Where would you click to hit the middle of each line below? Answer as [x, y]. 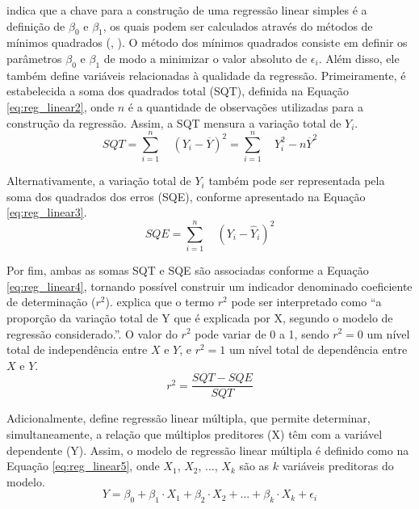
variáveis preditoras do [338, 466]
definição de [36, 25]
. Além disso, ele [359, 58]
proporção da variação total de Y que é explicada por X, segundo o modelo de [200, 317]
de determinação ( [51, 302]
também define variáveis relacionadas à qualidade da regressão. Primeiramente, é [206, 75]
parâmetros [34, 58]
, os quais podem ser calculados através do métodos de [238, 25]
